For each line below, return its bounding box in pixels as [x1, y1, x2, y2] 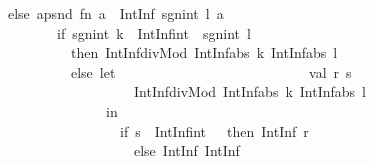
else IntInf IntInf [133, 140, 240, 161]
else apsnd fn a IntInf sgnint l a [7, 3, 224, 23]
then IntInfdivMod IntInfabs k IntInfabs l [70, 42, 338, 63]
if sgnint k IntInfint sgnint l [56, 22, 251, 43]
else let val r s [70, 61, 352, 82]
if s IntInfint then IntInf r [119, 120, 309, 141]
